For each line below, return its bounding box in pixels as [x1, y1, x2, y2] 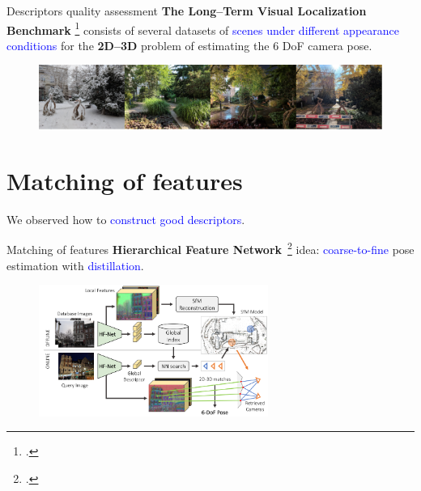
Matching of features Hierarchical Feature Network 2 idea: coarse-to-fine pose [6, 239, 415, 257]
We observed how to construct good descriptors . [6, 210, 245, 227]
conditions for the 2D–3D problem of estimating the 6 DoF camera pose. [6, 36, 372, 53]
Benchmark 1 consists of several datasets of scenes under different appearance [6, 19, 399, 38]
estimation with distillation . [6, 256, 144, 273]
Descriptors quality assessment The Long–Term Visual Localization [6, 2, 367, 19]
